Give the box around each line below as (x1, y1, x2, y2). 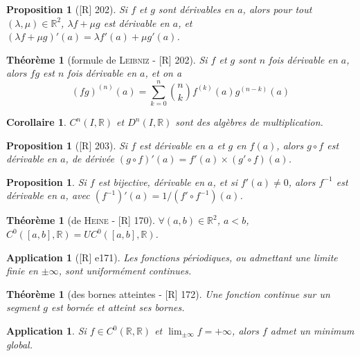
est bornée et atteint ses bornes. (51, 300, 185, 315)
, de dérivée (65, 151, 114, 166)
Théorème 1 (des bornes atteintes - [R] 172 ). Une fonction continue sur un (6, 286, 330, 301)
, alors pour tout (242, 2, 312, 16)
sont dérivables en (158, 2, 235, 16)
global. (6, 337, 33, 351)
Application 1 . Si (6, 324, 87, 338)
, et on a (145, 66, 182, 80)
